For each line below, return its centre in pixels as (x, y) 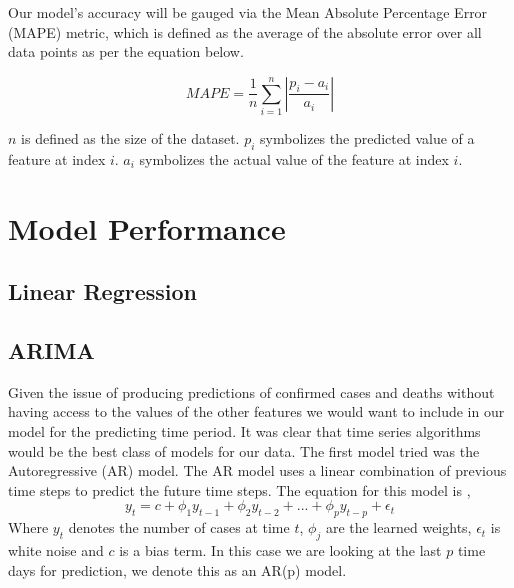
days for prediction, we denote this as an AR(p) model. (177, 569)
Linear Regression (102, 291)
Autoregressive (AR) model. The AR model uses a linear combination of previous (257, 470)
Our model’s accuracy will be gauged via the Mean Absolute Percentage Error (248, 12)
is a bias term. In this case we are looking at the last (280, 550)
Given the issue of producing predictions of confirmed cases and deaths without (251, 391)
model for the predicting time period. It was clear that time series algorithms (244, 431)
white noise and (56, 550)
